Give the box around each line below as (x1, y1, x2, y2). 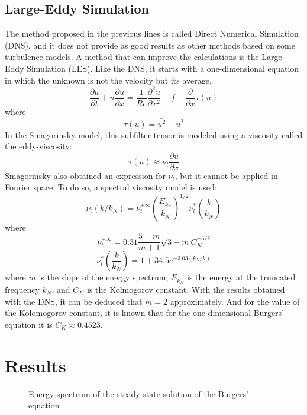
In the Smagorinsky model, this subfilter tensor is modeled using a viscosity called (5, 128, 303, 141)
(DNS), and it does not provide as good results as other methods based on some (5, 39, 295, 51)
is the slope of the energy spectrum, (38, 271, 169, 283)
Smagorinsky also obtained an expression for (5, 169, 166, 181)
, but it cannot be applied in (174, 169, 278, 181)
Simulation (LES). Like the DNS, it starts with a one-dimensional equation (27, 62, 299, 74)
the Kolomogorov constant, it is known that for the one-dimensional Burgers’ (5, 307, 284, 319)
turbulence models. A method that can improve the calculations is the (5, 50, 259, 63)
